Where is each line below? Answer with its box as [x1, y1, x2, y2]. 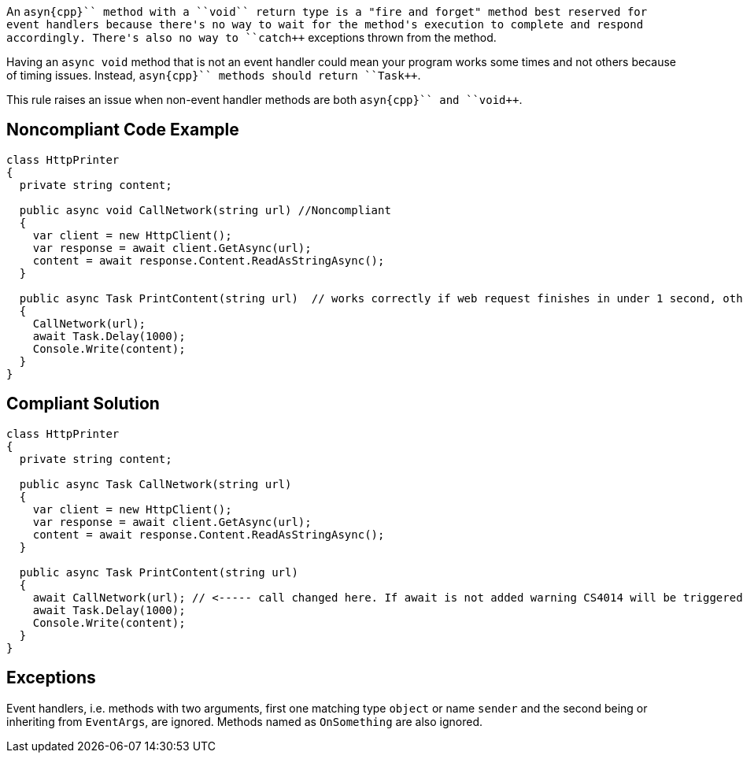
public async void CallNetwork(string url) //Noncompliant [19, 203, 391, 217]
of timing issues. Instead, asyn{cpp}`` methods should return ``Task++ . [6, 68, 421, 82]
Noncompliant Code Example [6, 120, 239, 140]
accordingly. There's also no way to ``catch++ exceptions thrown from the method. [6, 31, 497, 44]
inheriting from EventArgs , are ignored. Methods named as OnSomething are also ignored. [6, 714, 482, 728]
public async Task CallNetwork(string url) [19, 477, 292, 491]
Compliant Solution [6, 394, 160, 414]
